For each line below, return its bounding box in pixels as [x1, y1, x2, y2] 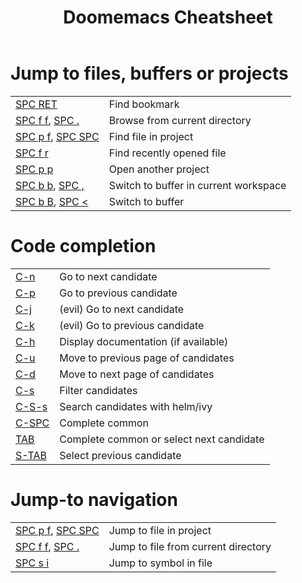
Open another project [108, 162, 210, 176]
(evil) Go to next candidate [59, 302, 185, 316]
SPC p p [15, 162, 54, 176]
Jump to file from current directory [108, 539, 272, 553]
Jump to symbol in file [108, 556, 213, 570]
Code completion [10, 235, 157, 258]
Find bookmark [108, 97, 180, 111]
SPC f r [15, 146, 49, 160]
